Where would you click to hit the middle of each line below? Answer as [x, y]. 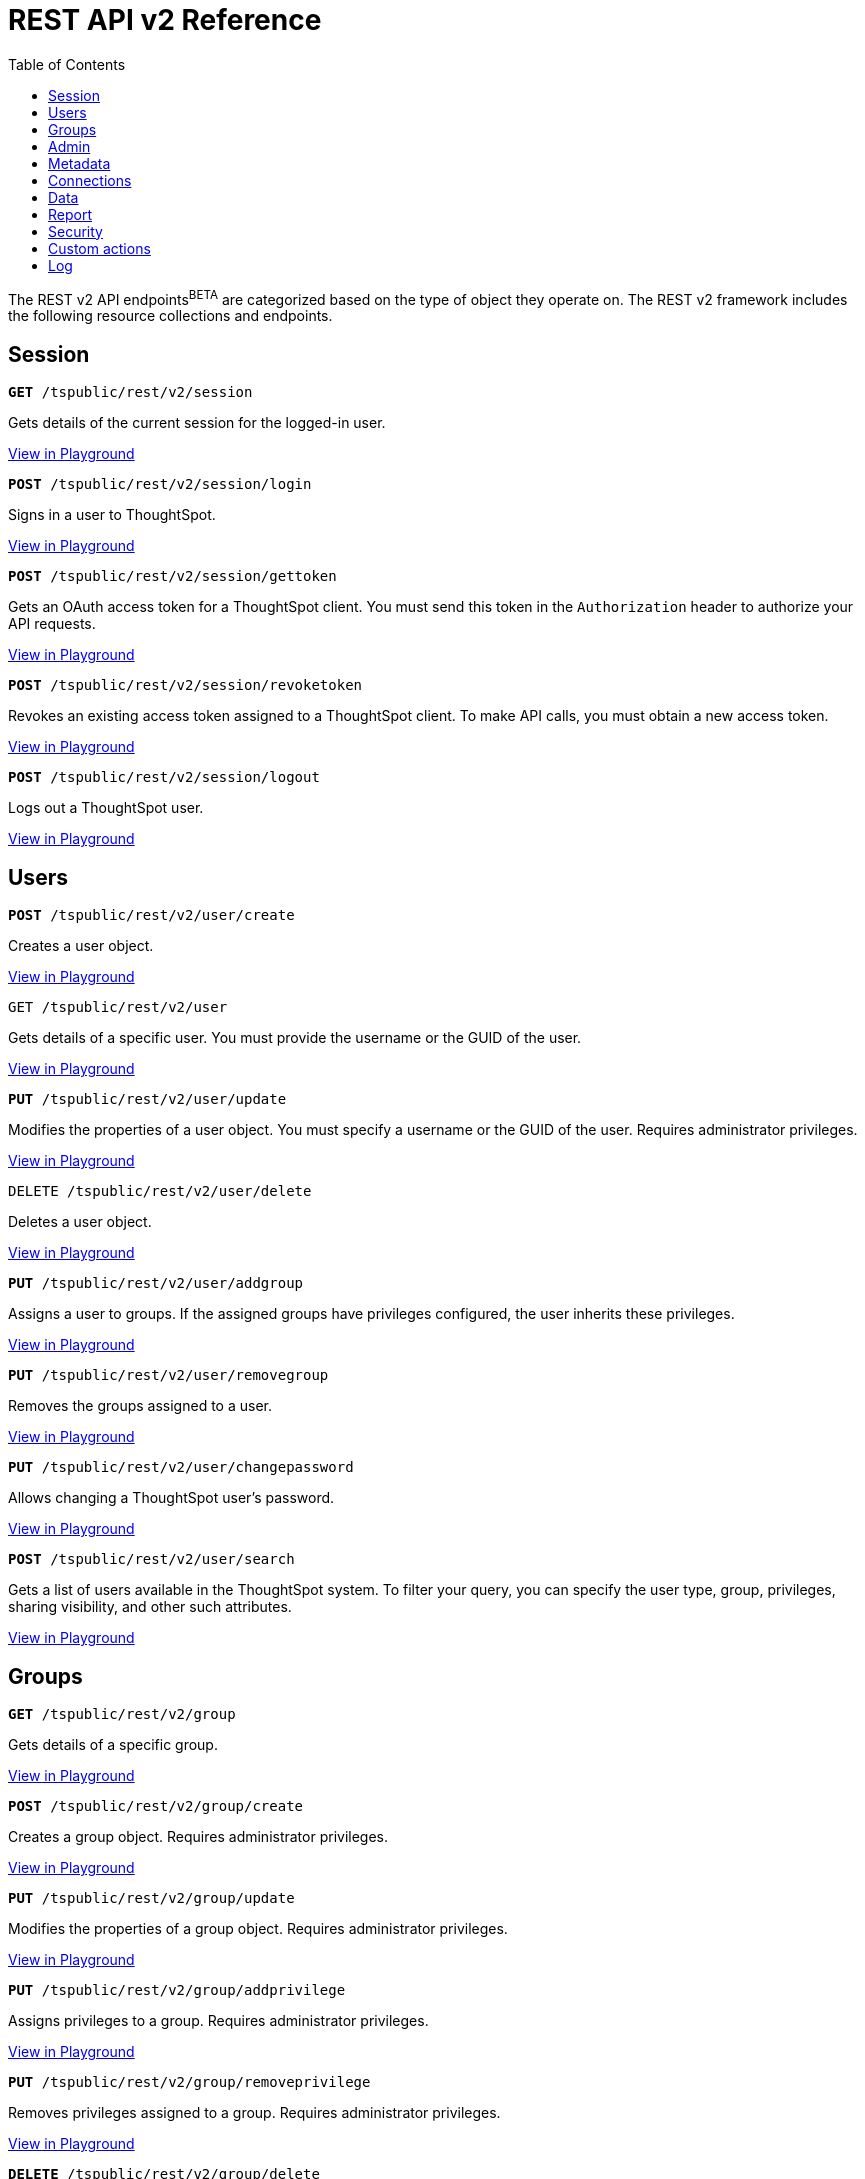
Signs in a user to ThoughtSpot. [112, 515]
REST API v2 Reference [165, 20]
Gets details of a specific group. [113, 1744]
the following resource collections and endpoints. [170, 316]
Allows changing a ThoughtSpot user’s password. [171, 1498]
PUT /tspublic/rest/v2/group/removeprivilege [189, 2081]
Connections [90, 180]
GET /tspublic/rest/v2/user [118, 1007]
